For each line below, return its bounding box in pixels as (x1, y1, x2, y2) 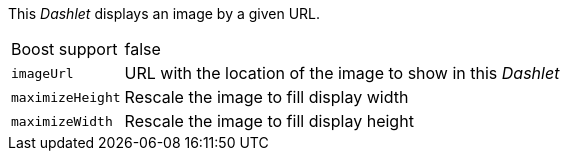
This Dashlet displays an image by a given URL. (8, 5, 321, 22)
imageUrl (11, 65, 74, 81)
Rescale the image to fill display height (124, 111, 414, 131)
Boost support (11, 39, 118, 59)
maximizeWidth (11, 113, 113, 129)
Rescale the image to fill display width (124, 87, 409, 107)
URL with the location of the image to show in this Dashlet (124, 63, 560, 83)
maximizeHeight (11, 89, 121, 105)
